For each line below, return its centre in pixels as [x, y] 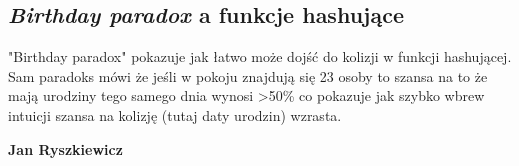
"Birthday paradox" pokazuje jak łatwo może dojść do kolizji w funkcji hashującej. [260, 56]
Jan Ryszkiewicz [65, 148]
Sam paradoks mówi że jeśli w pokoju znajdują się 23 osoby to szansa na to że [248, 75]
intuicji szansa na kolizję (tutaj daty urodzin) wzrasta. [175, 114]
